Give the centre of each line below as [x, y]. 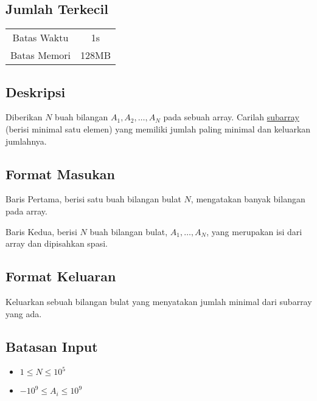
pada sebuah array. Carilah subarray [231, 117]
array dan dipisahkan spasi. [57, 243]
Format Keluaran [61, 276]
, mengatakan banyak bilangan [248, 199]
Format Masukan [61, 173]
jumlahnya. [26, 141]
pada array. [26, 211]
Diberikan [24, 117]
